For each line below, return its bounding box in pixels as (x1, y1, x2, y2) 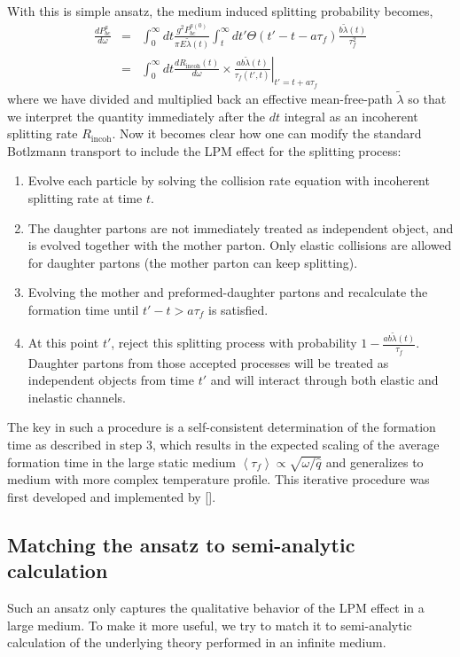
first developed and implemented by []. (7, 487, 216, 505)
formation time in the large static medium (7, 452, 236, 471)
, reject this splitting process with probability (111, 333, 357, 352)
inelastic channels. (27, 387, 127, 406)
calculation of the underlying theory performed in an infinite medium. (7, 633, 386, 652)
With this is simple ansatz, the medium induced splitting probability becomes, (7, 2, 433, 20)
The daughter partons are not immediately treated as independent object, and (27, 218, 454, 237)
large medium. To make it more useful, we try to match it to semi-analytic (7, 615, 412, 634)
